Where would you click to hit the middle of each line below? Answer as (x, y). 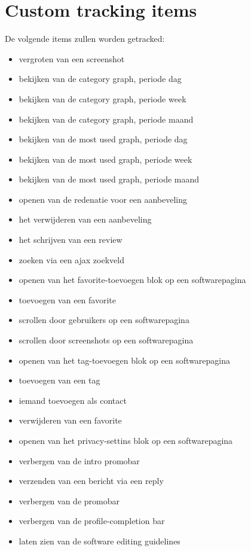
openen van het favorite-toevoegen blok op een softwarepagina (132, 280)
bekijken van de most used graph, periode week (105, 159)
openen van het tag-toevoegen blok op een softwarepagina (125, 360)
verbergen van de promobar (69, 500)
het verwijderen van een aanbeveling (85, 219)
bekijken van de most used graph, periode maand (109, 179)
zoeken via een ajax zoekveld (71, 259)
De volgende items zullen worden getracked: (85, 39)
